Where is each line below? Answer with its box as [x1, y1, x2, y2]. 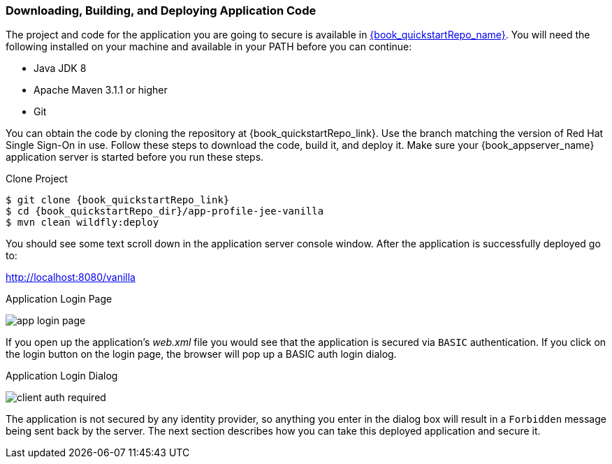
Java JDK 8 [34, 62, 87, 75]
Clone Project [6, 173, 68, 185]
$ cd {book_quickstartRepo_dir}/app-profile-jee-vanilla [6, 205, 324, 217]
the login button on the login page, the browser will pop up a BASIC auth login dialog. [6, 348, 397, 361]
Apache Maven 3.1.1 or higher [34, 84, 168, 96]
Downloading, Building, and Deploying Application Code [6, 3, 316, 17]
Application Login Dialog [6, 370, 118, 382]
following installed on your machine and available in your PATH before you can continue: [6, 41, 412, 53]
